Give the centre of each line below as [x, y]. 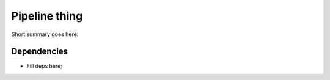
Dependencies [40, 52]
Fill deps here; [44, 66]
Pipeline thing [47, 16]
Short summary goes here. [45, 34]
